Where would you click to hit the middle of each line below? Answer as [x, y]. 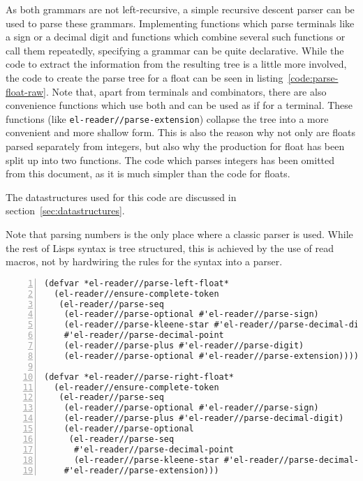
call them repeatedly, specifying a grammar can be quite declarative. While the [175, 50]
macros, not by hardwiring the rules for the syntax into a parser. [144, 261]
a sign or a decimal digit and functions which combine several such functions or [176, 37]
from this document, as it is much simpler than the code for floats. [148, 173]
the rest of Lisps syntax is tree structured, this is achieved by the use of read [170, 247]
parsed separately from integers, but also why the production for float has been [175, 146]
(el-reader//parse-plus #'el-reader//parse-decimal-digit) [204, 419]
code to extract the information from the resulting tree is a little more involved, [176, 64]
